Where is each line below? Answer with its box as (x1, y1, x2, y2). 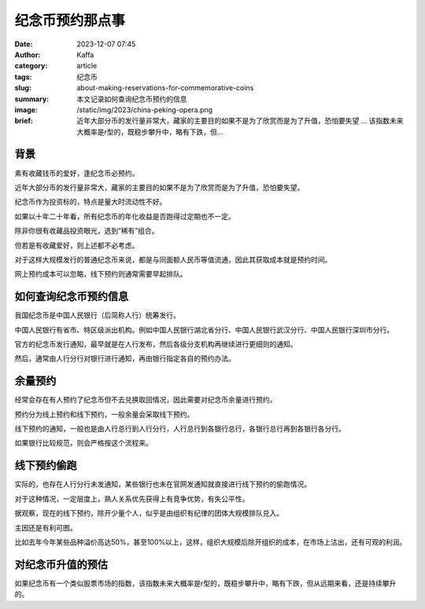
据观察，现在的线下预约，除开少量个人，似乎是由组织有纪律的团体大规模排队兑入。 (14, 508, 283, 518)
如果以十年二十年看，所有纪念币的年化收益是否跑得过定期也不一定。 (14, 211, 235, 221)
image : (14, 105, 39, 114)
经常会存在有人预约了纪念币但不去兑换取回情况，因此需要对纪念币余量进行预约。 (14, 395, 277, 405)
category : (14, 61, 48, 71)
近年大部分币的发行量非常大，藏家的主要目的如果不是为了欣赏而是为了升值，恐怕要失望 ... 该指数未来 (76, 116, 404, 126)
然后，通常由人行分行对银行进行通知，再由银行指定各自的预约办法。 (14, 354, 235, 363)
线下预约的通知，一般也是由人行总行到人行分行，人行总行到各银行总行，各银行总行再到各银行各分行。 (14, 424, 346, 434)
